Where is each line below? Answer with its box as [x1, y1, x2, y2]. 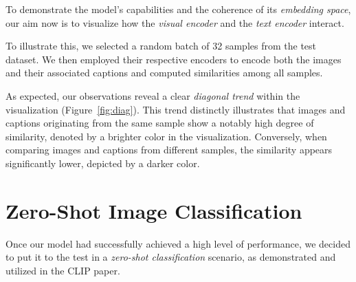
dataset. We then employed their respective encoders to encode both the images [5, 52, 342, 66]
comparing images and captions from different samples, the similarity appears [5, 142, 333, 157]
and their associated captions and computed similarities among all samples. [5, 65, 323, 80]
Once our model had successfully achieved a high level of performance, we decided [5, 236, 351, 250]
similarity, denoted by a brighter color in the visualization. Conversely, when [5, 129, 327, 143]
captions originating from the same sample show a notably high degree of [5, 116, 314, 130]
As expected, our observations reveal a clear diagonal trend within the [5, 88, 300, 102]
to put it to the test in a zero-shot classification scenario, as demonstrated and [5, 250, 336, 264]
